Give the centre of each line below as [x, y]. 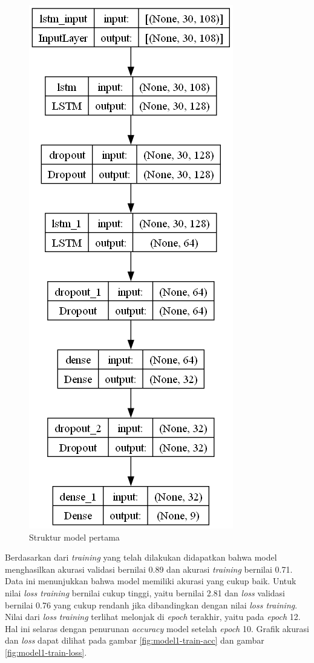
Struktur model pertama [74, 537]
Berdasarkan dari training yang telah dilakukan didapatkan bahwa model [141, 557]
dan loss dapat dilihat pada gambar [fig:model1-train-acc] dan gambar [135, 640]
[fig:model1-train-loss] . [46, 652]
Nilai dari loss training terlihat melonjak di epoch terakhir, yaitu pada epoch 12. [153, 617]
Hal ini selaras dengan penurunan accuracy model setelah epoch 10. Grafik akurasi [157, 628]
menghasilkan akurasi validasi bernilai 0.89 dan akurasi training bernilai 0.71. [149, 569]
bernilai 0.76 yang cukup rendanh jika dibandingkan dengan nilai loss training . [151, 605]
